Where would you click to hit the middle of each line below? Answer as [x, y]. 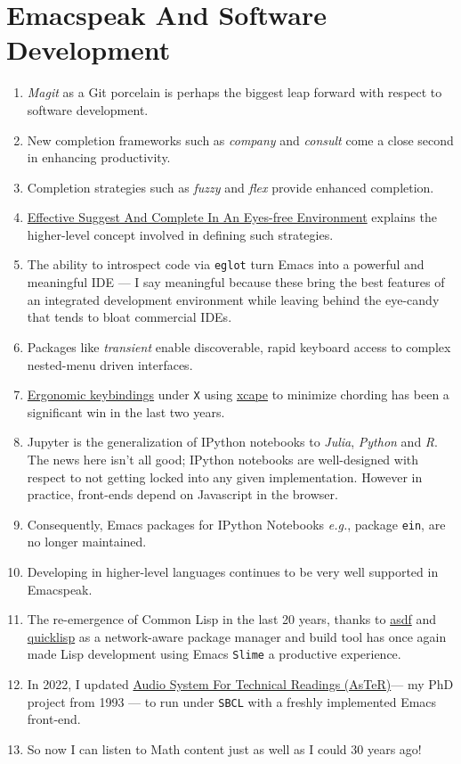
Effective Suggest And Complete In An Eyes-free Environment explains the [232, 217]
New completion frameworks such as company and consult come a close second [240, 140]
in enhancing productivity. [99, 157]
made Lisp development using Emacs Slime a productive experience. [214, 654]
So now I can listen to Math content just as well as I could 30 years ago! [224, 748]
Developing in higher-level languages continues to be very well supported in [233, 571]
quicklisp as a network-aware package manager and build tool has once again [237, 636]
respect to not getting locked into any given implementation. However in [225, 476]
